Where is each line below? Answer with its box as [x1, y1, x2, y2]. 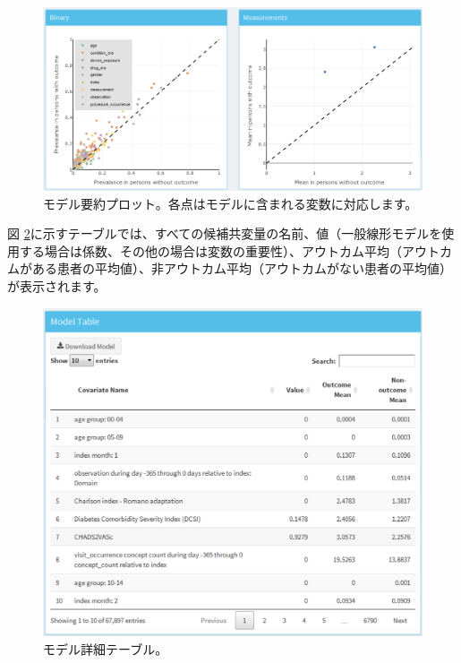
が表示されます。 [7, 276, 107, 295]
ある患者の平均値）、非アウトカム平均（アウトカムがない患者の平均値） [31, 259, 452, 278]
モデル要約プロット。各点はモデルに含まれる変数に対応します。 [43, 194, 418, 212]
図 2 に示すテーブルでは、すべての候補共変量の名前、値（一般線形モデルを [7, 224, 442, 243]
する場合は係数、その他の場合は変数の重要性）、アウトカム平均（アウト [19, 241, 440, 260]
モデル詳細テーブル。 [43, 639, 168, 658]
